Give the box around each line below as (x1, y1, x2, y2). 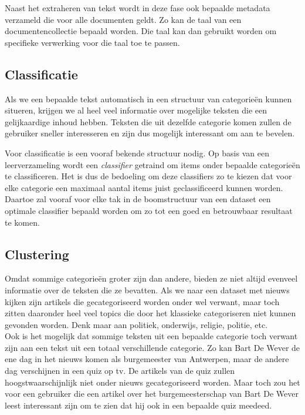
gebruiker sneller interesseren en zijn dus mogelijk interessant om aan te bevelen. (5, 127, 295, 139)
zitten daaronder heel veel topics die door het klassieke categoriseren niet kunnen (5, 307, 296, 319)
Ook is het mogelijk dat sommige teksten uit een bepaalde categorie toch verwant (5, 330, 298, 342)
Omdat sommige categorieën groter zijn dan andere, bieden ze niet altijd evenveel (5, 272, 298, 285)
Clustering (5, 245, 69, 263)
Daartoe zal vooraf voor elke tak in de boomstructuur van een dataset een (5, 193, 271, 205)
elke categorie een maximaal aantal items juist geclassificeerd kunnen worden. (5, 181, 283, 193)
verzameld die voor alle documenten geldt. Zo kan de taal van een (5, 13, 242, 25)
